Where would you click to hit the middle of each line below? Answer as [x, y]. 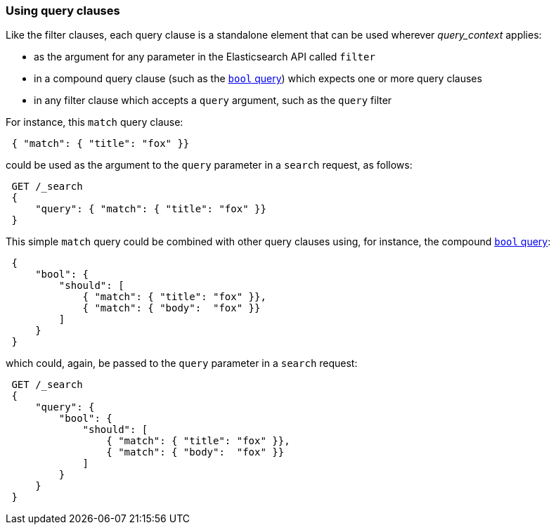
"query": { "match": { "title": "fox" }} [151, 209]
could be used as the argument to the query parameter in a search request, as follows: [209, 165]
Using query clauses [63, 11]
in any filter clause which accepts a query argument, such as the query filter [213, 101]
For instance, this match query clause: [95, 122]
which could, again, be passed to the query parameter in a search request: [182, 363]
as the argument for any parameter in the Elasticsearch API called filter [205, 57]
